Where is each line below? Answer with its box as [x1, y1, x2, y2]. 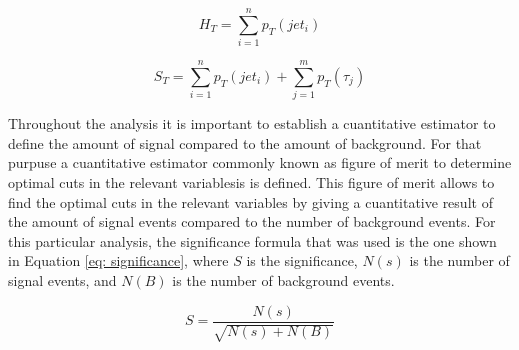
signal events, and [8, 270, 117, 290]
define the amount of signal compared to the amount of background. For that [8, 132, 482, 153]
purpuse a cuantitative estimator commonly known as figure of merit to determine [8, 152, 512, 173]
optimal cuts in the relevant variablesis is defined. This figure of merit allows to [8, 172, 495, 193]
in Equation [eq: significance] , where [8, 250, 229, 271]
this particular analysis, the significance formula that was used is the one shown [8, 230, 497, 251]
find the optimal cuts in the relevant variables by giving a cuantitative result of [8, 191, 493, 212]
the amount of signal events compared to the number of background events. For [8, 211, 496, 232]
